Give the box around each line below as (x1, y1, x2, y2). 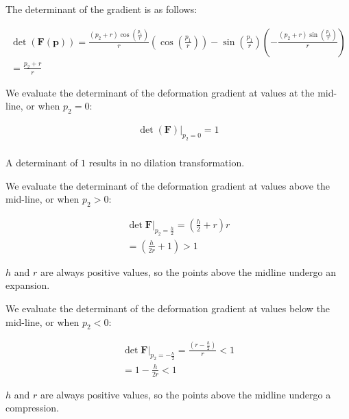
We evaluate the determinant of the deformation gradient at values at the (5, 85, 315, 99)
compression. (5, 401, 59, 415)
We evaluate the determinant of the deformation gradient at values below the (5, 301, 330, 315)
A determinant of (5, 155, 78, 169)
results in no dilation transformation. (88, 155, 245, 169)
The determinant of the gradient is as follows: (5, 2, 197, 16)
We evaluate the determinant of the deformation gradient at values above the (5, 178, 330, 192)
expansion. (5, 278, 50, 292)
